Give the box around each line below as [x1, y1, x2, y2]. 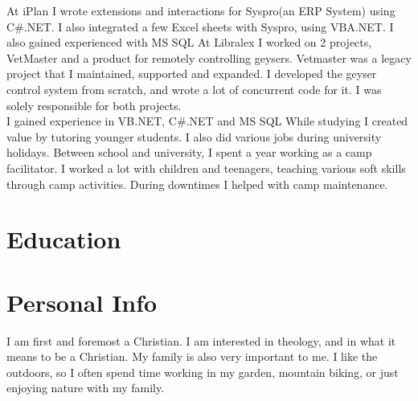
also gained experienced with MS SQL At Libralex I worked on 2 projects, [6, 34, 372, 51]
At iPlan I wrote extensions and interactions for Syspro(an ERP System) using [6, 2, 395, 18]
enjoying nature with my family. [6, 379, 165, 396]
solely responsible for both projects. [6, 96, 182, 113]
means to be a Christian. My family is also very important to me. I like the [6, 348, 378, 365]
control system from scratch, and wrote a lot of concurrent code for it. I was [6, 80, 382, 97]
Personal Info [6, 285, 158, 318]
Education [6, 223, 121, 256]
